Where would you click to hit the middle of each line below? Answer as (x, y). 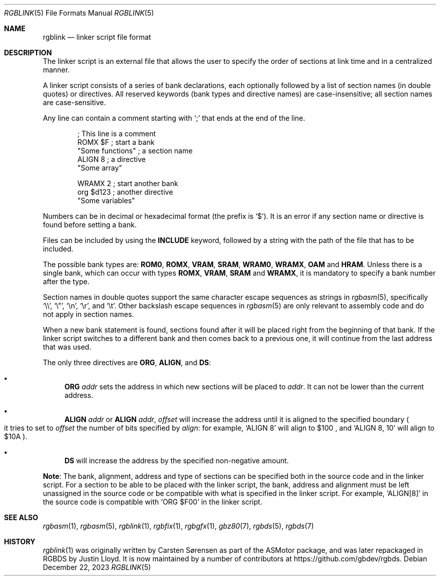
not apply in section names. (88, 314)
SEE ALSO (21, 517)
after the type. (66, 281)
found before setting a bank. (90, 225)
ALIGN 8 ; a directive (112, 159)
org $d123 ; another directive (125, 192)
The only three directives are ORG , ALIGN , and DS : (127, 362)
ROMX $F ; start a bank (116, 142)
